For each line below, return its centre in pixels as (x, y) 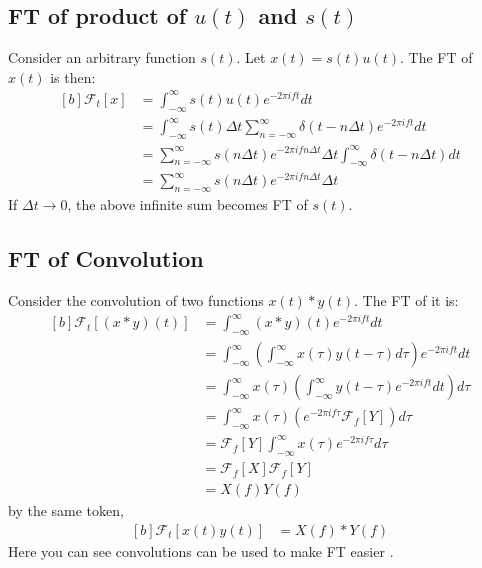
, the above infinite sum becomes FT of (187, 204)
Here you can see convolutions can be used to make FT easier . (201, 550)
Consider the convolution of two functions (136, 300)
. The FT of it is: (406, 300)
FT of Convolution (106, 258)
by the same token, (66, 510)
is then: (73, 76)
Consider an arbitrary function (102, 57)
